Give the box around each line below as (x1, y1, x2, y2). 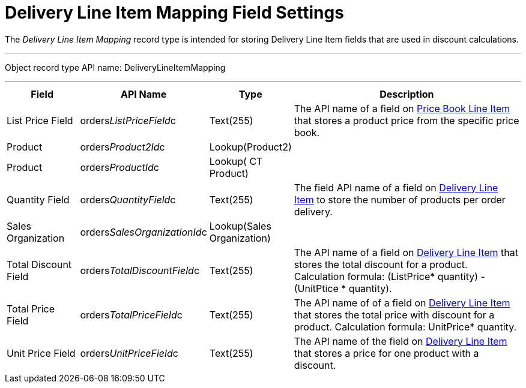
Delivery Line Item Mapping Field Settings (5, 2, 344, 23)
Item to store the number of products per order (294, 193, 506, 206)
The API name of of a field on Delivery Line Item (294, 296, 510, 309)
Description (379, 88, 434, 100)
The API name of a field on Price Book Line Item (294, 102, 510, 115)
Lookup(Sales (209, 219, 271, 232)
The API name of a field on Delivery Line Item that (294, 246, 518, 258)
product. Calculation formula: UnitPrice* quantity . (294, 320, 517, 333)
